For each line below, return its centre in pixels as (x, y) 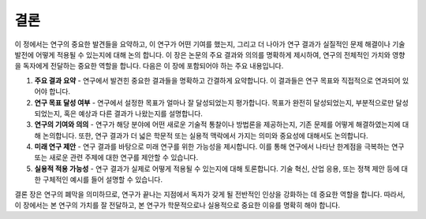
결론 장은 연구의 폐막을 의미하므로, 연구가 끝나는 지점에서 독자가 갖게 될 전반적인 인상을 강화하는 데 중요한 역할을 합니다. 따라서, (210, 194)
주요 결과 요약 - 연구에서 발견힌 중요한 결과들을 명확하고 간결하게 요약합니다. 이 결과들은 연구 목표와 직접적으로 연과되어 (217, 80)
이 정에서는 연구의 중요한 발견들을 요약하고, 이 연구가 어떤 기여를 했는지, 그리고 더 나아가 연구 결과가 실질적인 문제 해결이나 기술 (210, 44)
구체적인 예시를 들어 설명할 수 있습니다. (103, 180)
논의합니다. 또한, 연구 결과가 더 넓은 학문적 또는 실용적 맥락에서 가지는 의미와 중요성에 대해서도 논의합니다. (205, 135)
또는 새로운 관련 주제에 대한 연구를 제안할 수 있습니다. (116, 158)
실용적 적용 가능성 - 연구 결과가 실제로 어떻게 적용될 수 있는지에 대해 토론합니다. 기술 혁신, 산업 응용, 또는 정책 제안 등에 (217, 169)
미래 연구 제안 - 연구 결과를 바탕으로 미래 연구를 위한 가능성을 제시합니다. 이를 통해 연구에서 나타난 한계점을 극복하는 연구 (219, 147)
